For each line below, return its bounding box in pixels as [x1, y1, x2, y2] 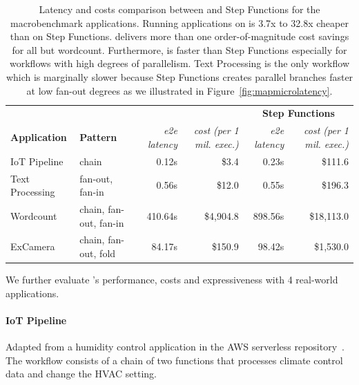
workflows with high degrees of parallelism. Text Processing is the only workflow [10, 56, 349, 71]
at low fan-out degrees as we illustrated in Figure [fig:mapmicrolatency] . [26, 83, 333, 97]
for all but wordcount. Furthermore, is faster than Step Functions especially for [12, 42, 347, 57]
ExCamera [10, 239, 55, 254]
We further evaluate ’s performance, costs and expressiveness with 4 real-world [6, 272, 338, 287]
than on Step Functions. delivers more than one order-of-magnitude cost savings [10, 29, 349, 44]
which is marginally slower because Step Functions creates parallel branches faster [6, 69, 353, 84]
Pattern [79, 130, 117, 144]
